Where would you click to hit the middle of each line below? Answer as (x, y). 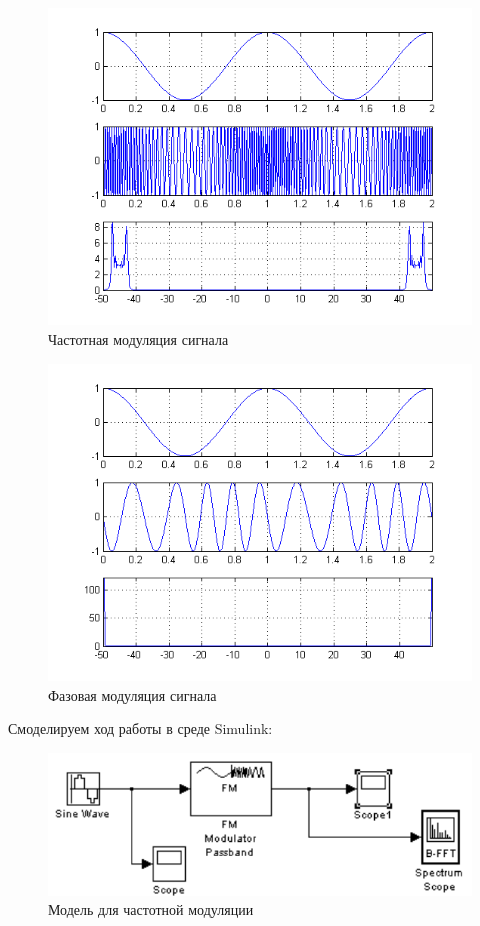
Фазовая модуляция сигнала (132, 694)
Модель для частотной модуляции (151, 909)
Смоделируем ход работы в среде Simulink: (140, 728)
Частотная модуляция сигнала (138, 339)
